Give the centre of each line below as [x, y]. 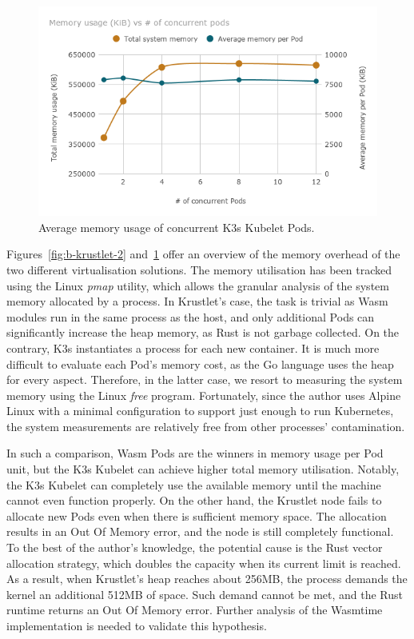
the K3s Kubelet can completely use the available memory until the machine [194, 484]
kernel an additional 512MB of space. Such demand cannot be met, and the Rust [205, 594]
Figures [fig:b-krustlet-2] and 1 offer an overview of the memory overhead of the [203, 254]
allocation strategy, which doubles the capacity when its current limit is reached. [204, 563]
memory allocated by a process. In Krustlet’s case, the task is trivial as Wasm [197, 301]
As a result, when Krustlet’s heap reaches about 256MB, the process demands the [207, 579]
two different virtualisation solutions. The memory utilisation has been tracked [199, 269]
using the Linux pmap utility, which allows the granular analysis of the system [198, 285]
